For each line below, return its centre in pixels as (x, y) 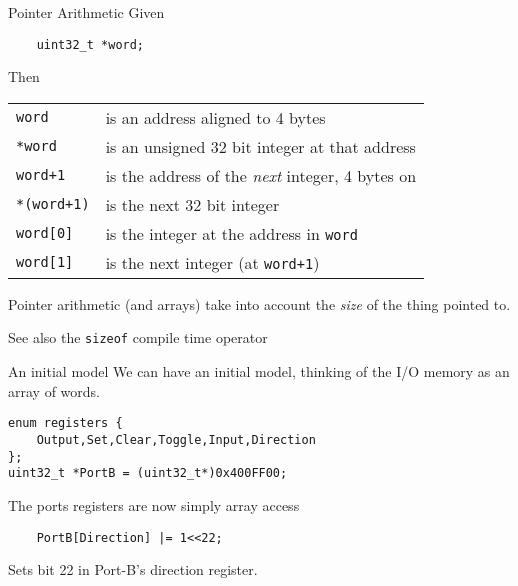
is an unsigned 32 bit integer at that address (260, 146)
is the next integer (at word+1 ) (212, 262)
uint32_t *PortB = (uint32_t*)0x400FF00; (148, 473)
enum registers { (65, 423)
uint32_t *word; (90, 44)
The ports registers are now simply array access (154, 504)
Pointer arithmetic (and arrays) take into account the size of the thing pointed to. (259, 303)
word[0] (45, 233)
